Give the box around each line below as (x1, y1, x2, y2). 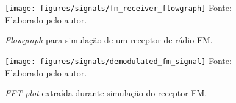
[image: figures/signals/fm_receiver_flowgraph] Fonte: (5, 1, 232, 13)
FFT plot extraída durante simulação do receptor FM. (5, 87, 207, 99)
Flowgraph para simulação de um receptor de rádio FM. (5, 34, 213, 46)
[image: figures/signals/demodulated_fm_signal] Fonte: (5, 54, 232, 66)
